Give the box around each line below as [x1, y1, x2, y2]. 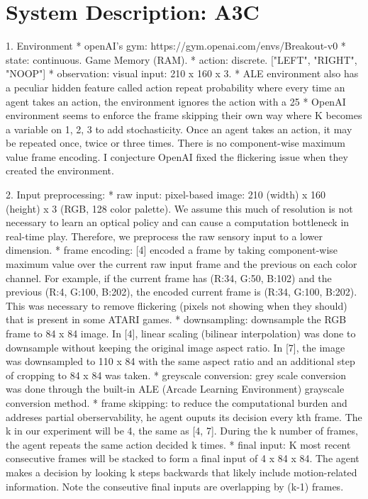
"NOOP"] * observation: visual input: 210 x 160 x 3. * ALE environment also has [6, 66, 359, 81]
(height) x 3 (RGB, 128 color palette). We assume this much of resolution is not [6, 201, 353, 215]
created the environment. [6, 163, 114, 178]
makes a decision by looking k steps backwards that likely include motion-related [6, 464, 357, 479]
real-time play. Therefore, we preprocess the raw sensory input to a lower [6, 228, 323, 243]
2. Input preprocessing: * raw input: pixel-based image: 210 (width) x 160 [6, 187, 326, 202]
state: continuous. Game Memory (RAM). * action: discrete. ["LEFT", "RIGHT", [6, 52, 357, 67]
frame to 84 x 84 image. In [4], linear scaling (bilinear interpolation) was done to [6, 326, 356, 340]
